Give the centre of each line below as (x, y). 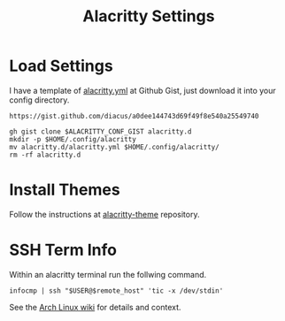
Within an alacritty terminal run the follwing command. (108, 274)
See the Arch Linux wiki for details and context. (95, 307)
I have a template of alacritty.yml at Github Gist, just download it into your (142, 90)
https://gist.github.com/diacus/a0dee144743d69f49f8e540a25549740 (134, 116)
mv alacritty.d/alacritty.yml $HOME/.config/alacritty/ (114, 147)
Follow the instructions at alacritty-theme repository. (104, 214)
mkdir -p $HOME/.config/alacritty (73, 139)
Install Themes (65, 190)
